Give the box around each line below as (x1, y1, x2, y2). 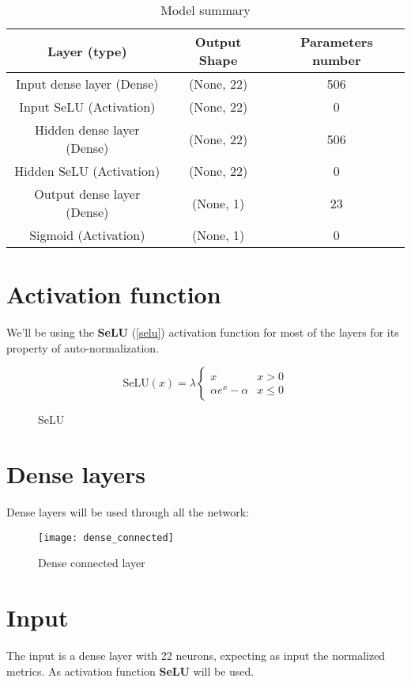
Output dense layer (34, 185, 141, 203)
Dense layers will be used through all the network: (6, 504, 249, 520)
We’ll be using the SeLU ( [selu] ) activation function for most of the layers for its (6, 324, 399, 341)
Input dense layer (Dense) (16, 74, 159, 93)
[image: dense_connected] (38, 532, 174, 543)
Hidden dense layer (34, 120, 140, 139)
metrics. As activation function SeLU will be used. (6, 662, 255, 679)
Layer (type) (47, 41, 127, 60)
